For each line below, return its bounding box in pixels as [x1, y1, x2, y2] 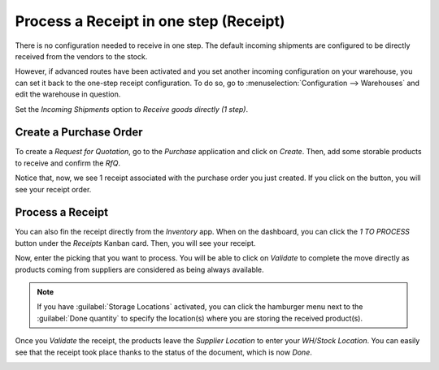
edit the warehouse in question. [15, 89, 121, 99]
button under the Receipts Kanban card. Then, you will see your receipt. [15, 238, 256, 247]
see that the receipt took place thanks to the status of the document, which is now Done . [15, 347, 313, 357]
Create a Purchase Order [15, 126, 143, 140]
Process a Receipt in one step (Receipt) [15, 12, 285, 30]
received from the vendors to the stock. [15, 51, 148, 61]
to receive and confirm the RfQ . [15, 158, 121, 168]
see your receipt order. [15, 184, 92, 194]
